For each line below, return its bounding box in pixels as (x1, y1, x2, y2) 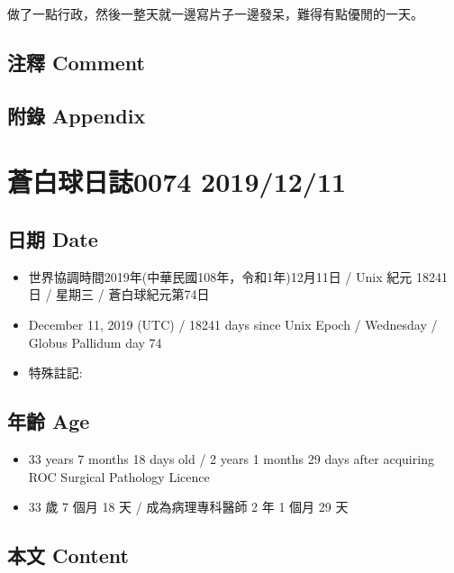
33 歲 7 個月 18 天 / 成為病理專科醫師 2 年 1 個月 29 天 (28, 497, 349, 516)
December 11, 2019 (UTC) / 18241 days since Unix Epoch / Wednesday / (28, 314, 438, 333)
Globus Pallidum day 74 (28, 332, 162, 351)
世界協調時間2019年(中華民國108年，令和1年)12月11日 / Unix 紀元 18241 (28, 267, 448, 286)
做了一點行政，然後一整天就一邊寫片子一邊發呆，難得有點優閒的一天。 (7, 5, 423, 23)
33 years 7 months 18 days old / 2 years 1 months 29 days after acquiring (28, 449, 434, 468)
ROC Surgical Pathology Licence (28, 467, 210, 486)
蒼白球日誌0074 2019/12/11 (7, 163, 347, 200)
